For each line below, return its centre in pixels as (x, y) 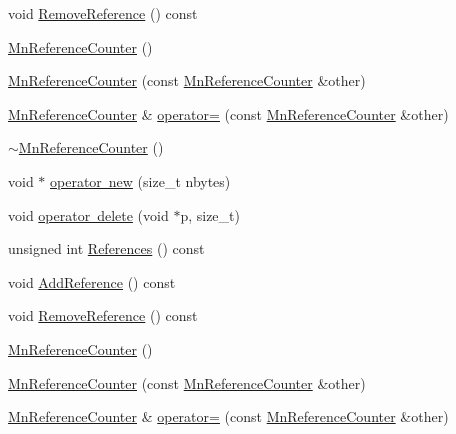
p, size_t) (210, 214)
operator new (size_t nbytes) (140, 180)
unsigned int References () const (106, 248)
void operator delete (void (88, 214)
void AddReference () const (92, 281)
